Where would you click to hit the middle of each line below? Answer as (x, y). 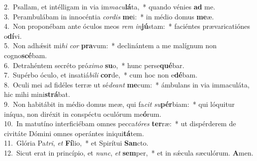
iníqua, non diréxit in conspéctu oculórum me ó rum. (83, 114)
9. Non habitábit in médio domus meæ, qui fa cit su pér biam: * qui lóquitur (120, 104)
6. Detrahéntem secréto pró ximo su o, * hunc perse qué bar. (94, 65)
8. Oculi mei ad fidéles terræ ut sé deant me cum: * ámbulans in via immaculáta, (127, 84)
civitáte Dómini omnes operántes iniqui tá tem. (74, 133)
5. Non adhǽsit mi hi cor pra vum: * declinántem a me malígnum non (110, 45)
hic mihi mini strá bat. (37, 94)
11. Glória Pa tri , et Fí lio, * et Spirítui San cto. (76, 143)
